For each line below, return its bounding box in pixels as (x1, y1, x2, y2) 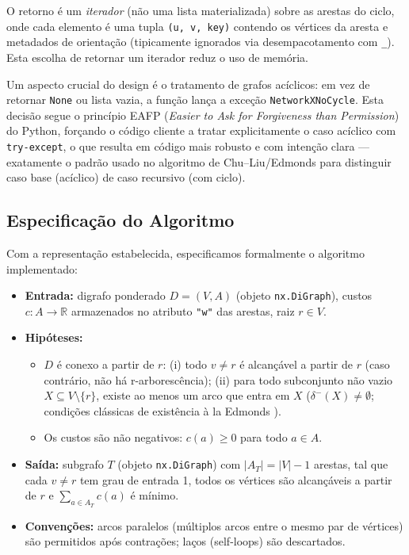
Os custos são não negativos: (44, 429, 183, 446)
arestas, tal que (314, 456, 388, 473)
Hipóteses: (25, 329, 83, 346)
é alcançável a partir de (239, 356, 353, 373)
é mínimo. (130, 487, 179, 503)
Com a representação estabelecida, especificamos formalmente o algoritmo (6, 244, 365, 261)
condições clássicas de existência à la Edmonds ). (44, 402, 281, 419)
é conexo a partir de (56, 356, 155, 373)
